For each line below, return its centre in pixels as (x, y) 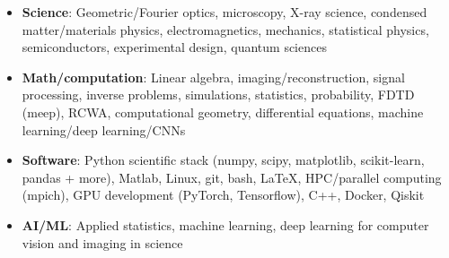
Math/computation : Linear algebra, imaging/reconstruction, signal (213, 77)
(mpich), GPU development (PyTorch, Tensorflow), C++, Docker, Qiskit (223, 195)
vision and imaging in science (102, 242)
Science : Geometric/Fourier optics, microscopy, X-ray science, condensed (224, 12)
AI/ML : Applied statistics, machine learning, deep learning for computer (225, 224)
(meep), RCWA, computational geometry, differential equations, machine (223, 112)
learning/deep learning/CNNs (104, 129)
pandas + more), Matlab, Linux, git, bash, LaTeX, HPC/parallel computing (232, 177)
